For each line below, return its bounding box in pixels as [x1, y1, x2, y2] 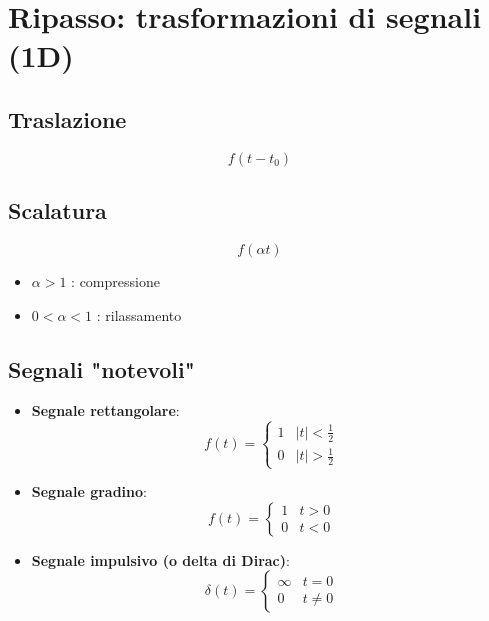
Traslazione [8, 103, 127, 134]
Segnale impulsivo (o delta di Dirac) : [31, 549, 290, 570]
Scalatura [8, 195, 107, 226]
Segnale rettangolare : [31, 400, 180, 421]
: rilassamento [96, 304, 182, 325]
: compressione [71, 270, 160, 291]
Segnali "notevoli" [8, 353, 195, 384]
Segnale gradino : [31, 481, 147, 502]
